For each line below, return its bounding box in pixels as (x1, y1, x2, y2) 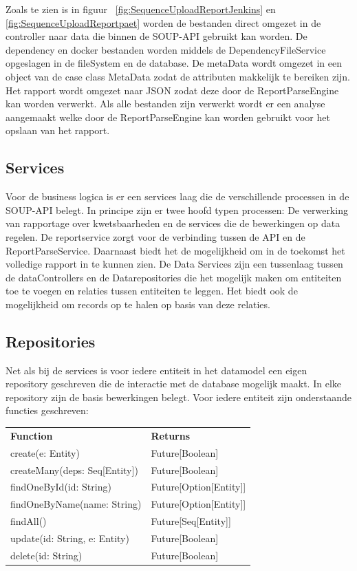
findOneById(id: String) (10, 480, 111, 494)
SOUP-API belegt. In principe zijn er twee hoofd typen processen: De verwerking (6, 202, 348, 217)
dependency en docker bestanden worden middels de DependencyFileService (6, 42, 326, 56)
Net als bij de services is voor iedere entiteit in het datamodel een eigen (6, 363, 307, 377)
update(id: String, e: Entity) (10, 530, 129, 545)
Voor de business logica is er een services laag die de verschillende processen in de (6, 189, 349, 204)
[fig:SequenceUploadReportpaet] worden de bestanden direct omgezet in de (6, 15, 321, 30)
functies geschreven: (6, 403, 89, 418)
